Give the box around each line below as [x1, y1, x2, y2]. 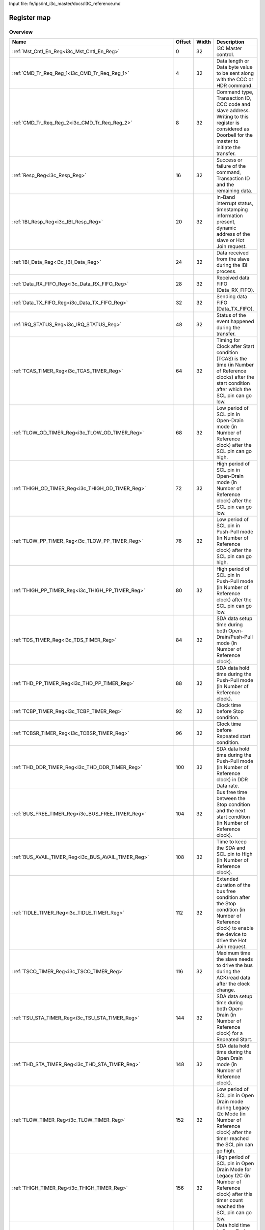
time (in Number [216, 362, 254, 369]
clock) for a [216, 1030, 243, 1037]
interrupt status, [216, 200, 254, 207]
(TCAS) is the [216, 355, 247, 362]
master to [216, 138, 238, 145]
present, [216, 218, 236, 225]
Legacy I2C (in [216, 1172, 250, 1179]
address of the [216, 231, 250, 238]
